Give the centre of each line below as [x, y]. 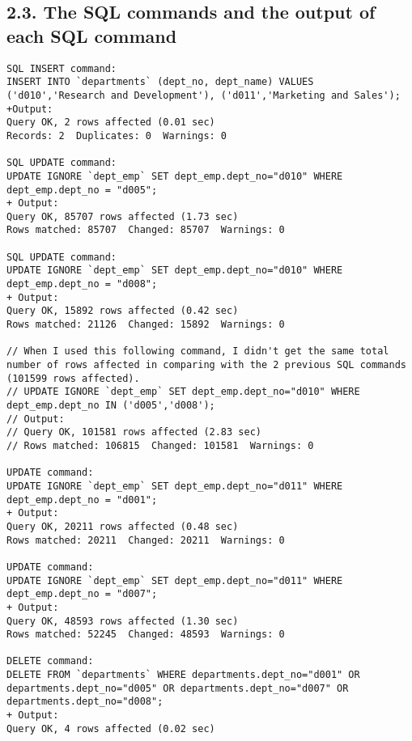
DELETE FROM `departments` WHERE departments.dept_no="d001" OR [183, 675]
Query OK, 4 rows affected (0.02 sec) [111, 728]
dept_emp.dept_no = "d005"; [82, 190]
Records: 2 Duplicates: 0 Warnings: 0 [117, 135]
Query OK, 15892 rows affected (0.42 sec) [123, 311]
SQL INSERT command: [62, 68]
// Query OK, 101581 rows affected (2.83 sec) [134, 432]
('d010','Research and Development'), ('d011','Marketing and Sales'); [204, 95]
